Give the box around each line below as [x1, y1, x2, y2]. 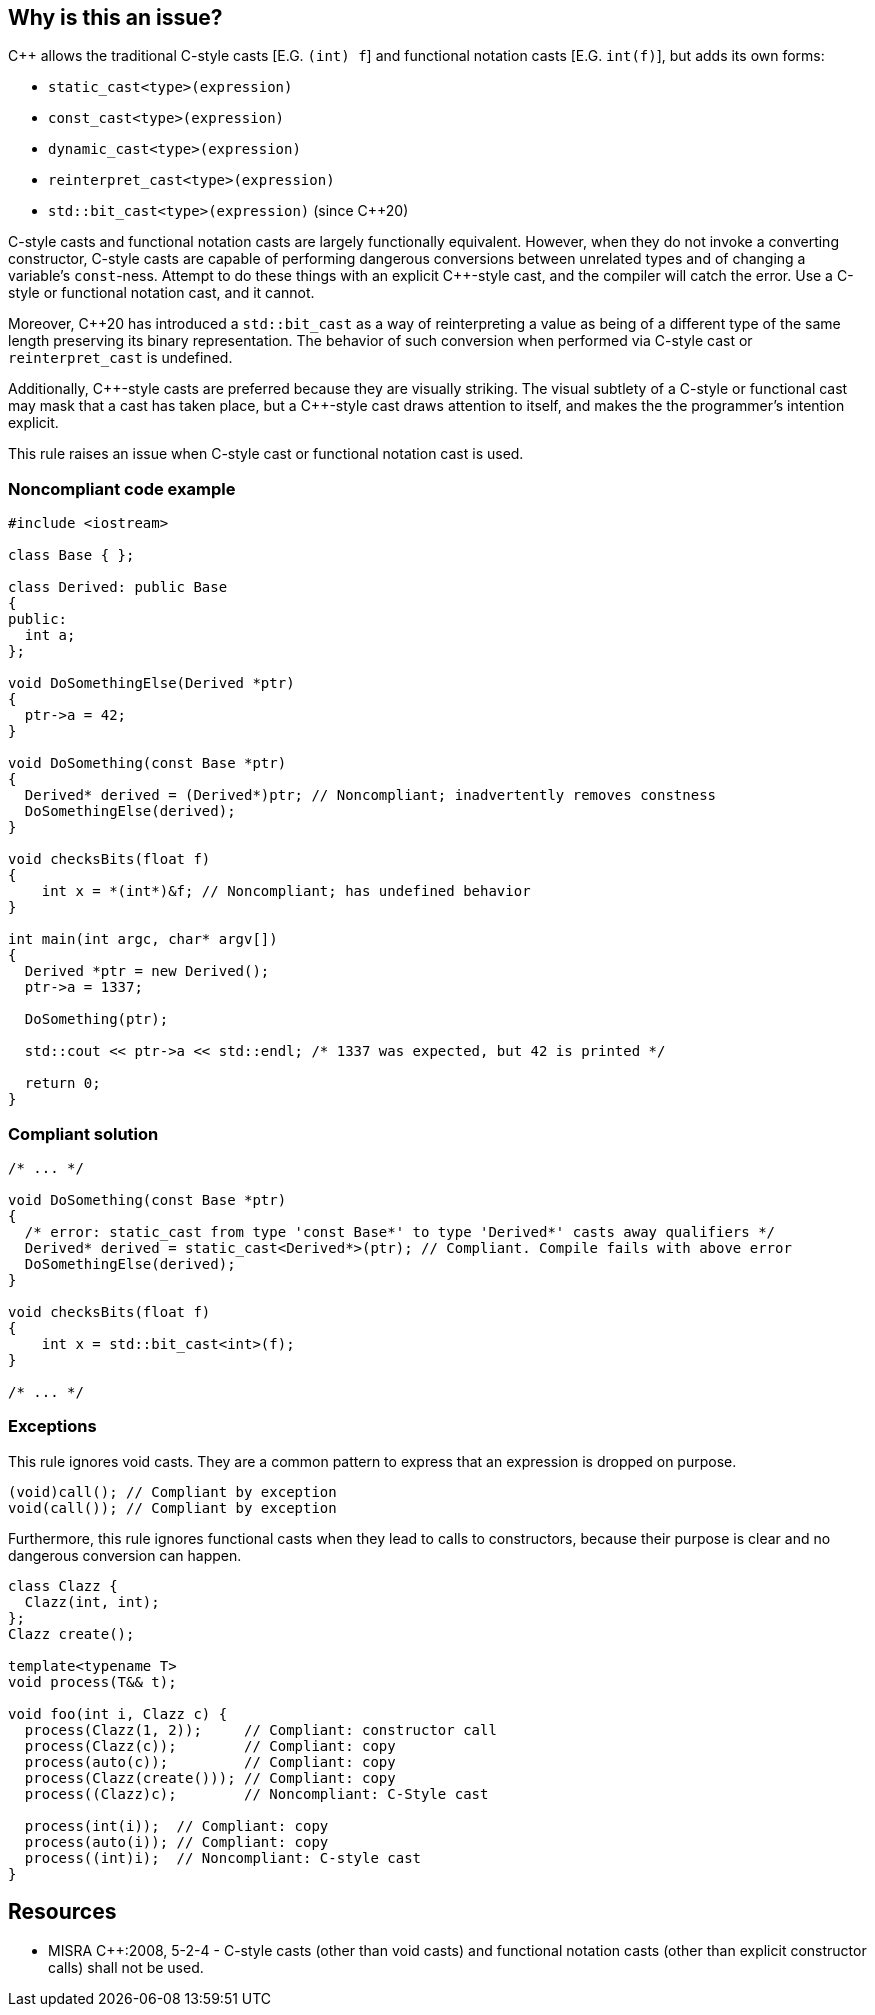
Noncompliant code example [8, 478, 236, 499]
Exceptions [8, 1416, 97, 1437]
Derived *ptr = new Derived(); [24, 963, 270, 980]
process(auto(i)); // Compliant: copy [24, 1833, 329, 1850]
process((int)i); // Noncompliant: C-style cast [24, 1849, 422, 1866]
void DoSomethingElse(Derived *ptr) [8, 675, 295, 692]
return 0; [24, 1075, 101, 1092]
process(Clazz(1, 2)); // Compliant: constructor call [24, 1721, 497, 1738]
